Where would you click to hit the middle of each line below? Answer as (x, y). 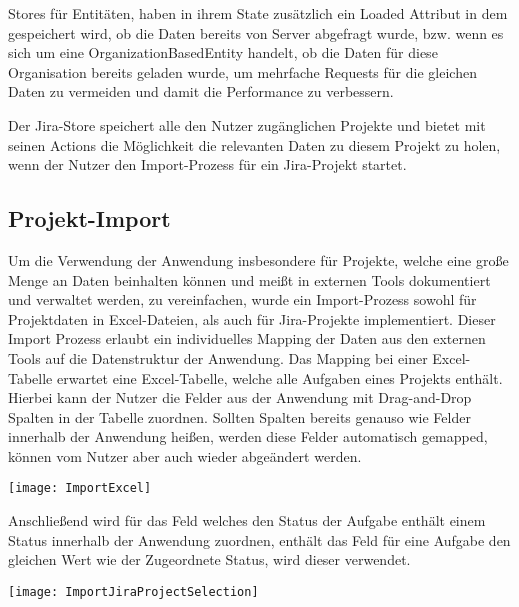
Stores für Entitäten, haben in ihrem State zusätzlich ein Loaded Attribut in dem (258, 13)
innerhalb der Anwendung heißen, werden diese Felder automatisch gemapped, (248, 436)
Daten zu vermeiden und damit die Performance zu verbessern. (201, 91)
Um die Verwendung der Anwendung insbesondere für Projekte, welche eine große (258, 259)
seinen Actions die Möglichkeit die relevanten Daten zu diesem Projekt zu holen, (254, 144)
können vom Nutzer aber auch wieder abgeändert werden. (185, 455)
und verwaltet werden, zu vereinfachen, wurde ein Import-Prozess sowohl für (242, 299)
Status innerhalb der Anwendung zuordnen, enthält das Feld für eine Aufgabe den (259, 539)
